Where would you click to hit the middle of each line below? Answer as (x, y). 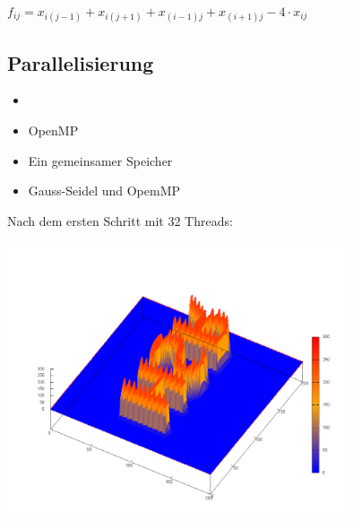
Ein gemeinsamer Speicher (100, 160)
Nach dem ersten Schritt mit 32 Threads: (120, 220)
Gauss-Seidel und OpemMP (104, 191)
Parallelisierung (81, 62)
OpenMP (53, 130)
